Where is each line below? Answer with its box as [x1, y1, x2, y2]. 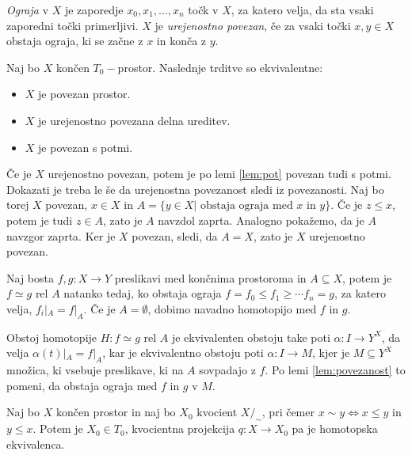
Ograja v [6, 2, 49, 17]
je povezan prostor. [38, 85, 131, 102]
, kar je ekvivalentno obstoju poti [102, 344, 264, 361]
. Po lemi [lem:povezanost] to [265, 362, 406, 378]
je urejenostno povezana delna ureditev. [38, 112, 231, 128]
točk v [188, 2, 219, 17]
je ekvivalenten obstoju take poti [171, 328, 330, 345]
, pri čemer [261, 404, 315, 420]
